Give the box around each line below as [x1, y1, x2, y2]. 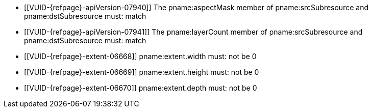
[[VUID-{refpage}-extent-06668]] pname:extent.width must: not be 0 [24, 52, 257, 61]
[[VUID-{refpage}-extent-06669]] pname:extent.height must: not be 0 [24, 68, 259, 76]
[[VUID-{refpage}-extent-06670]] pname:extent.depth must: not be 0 [24, 83, 257, 92]
